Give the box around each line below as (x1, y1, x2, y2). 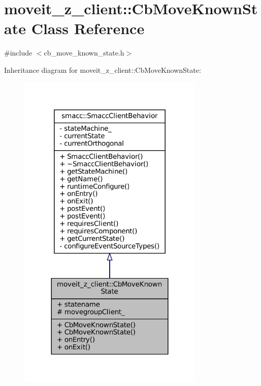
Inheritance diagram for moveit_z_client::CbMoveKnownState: (4, 64, 201, 75)
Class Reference (31, 18, 145, 39)
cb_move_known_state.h (44, 47, 124, 58)
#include (4, 47, 32, 58)
